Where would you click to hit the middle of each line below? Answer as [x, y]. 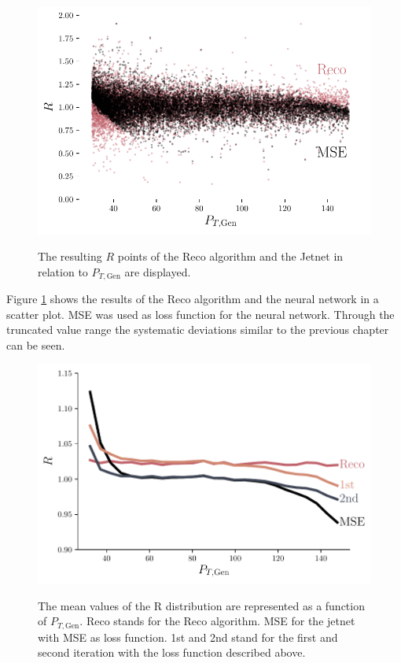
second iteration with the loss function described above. [172, 652]
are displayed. [158, 271]
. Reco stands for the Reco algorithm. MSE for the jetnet [217, 621]
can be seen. [36, 344]
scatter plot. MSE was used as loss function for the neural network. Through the [200, 314]
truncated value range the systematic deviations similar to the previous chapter [198, 330]
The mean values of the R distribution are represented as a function [201, 605]
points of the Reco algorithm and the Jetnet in [230, 256]
